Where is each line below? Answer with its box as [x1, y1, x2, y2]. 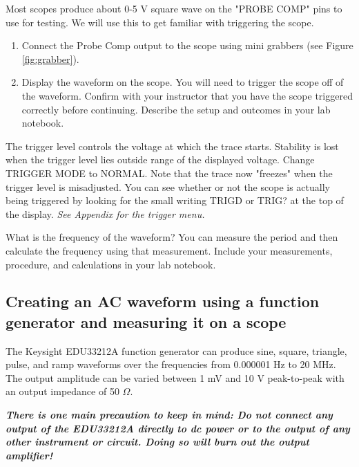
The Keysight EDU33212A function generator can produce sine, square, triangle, [6, 343, 347, 358]
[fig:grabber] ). [21, 51, 79, 66]
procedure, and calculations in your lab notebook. [6, 257, 216, 271]
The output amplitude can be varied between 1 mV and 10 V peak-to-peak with [6, 370, 345, 385]
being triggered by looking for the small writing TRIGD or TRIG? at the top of [6, 193, 344, 208]
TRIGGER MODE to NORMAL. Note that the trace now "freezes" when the [6, 165, 333, 180]
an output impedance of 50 [6, 384, 119, 399]
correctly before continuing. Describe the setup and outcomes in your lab [21, 102, 331, 116]
